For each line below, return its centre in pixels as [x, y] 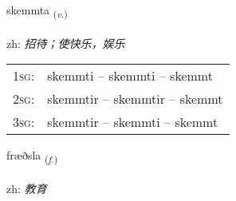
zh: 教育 [27, 189]
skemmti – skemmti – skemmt [130, 76]
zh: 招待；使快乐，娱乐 [66, 43]
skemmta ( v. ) [37, 11]
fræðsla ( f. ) [32, 156]
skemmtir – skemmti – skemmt [133, 122]
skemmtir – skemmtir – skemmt [135, 99]
